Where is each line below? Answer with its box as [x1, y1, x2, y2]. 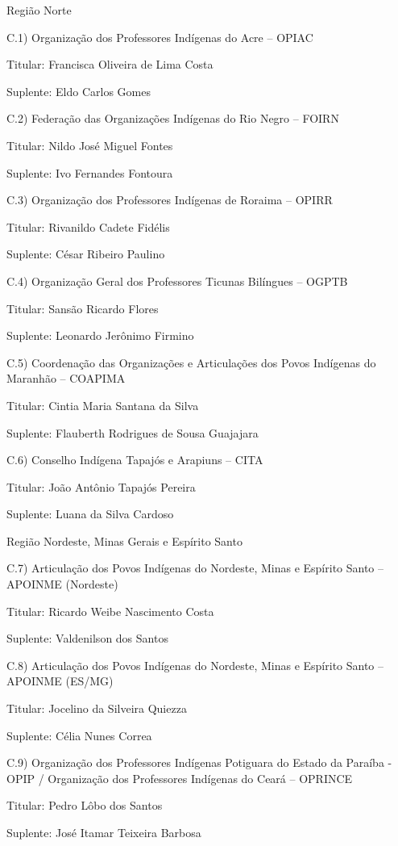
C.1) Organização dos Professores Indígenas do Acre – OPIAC [6, 28, 313, 45]
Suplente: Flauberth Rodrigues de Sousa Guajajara [6, 424, 259, 441]
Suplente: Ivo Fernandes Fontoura [6, 164, 173, 181]
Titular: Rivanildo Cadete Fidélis [6, 218, 170, 235]
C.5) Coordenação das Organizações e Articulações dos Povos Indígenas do [6, 354, 376, 371]
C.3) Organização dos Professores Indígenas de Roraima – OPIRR [6, 191, 333, 208]
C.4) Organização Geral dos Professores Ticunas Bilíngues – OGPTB [6, 272, 348, 289]
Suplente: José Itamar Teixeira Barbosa [6, 824, 201, 840]
